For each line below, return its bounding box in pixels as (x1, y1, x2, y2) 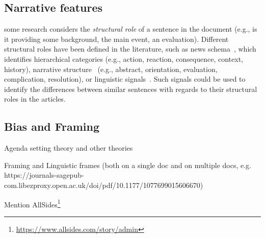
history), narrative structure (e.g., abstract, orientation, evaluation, (4, 63, 218, 74)
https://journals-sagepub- (4, 170, 84, 180)
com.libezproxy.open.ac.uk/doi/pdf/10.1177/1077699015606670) (4, 179, 203, 190)
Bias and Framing (4, 118, 100, 134)
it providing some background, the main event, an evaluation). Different (4, 33, 229, 44)
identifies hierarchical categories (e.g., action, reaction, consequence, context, (4, 53, 243, 64)
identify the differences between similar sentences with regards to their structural (4, 83, 257, 94)
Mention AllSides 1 (4, 197, 61, 209)
